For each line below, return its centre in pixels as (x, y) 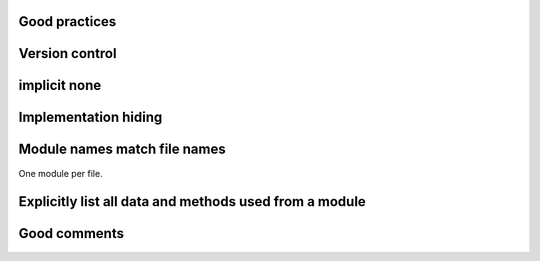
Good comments (71, 233)
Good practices (67, 21)
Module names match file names (122, 149)
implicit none (60, 85)
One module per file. (61, 173)
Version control (67, 53)
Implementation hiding (90, 117)
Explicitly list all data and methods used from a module (192, 201)
